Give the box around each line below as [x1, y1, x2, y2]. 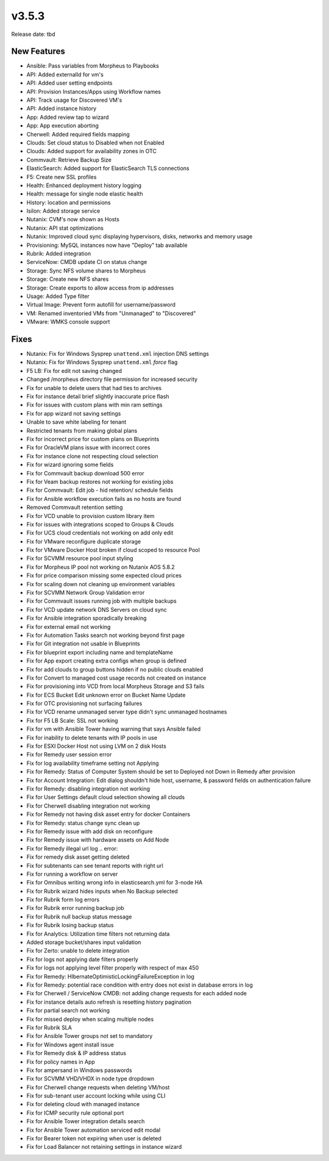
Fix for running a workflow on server [26, 870, 118, 878]
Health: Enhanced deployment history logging [26, 182, 142, 189]
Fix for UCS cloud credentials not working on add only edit [26, 529, 174, 536]
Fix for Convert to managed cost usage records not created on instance [26, 674, 207, 681]
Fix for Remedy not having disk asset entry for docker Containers [26, 811, 191, 818]
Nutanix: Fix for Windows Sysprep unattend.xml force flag [26, 358, 178, 366]
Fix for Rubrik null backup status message [26, 913, 132, 920]
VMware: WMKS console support [26, 318, 110, 325]
